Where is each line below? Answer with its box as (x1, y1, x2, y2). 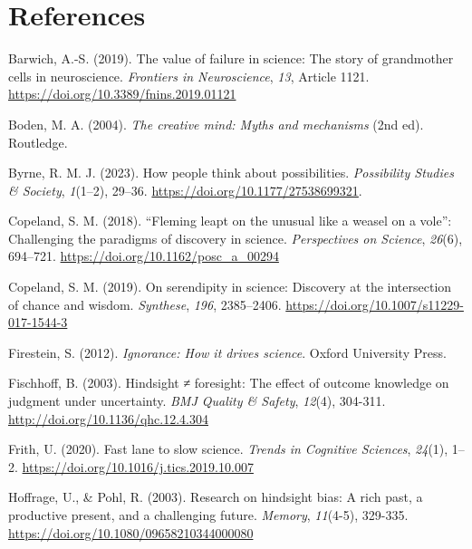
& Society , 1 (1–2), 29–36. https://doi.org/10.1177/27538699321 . (8, 180, 362, 199)
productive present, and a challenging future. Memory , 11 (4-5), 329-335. (8, 506, 409, 524)
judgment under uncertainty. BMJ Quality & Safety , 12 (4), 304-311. (8, 391, 386, 410)
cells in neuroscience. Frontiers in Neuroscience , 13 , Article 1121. (8, 66, 370, 85)
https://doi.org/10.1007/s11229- (285, 294, 464, 313)
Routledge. (8, 132, 68, 151)
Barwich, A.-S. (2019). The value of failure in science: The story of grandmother (8, 49, 454, 68)
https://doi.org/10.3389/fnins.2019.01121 (8, 84, 236, 103)
